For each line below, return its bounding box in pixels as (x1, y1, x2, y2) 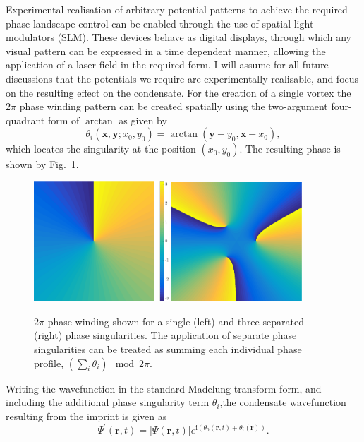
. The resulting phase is (239, 141, 341, 156)
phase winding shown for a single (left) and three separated (47, 313, 304, 328)
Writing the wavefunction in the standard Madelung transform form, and (6, 381, 322, 395)
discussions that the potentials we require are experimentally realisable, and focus (6, 71, 359, 85)
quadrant (6, 112, 45, 127)
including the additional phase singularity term (6, 395, 210, 410)
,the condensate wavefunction (219, 395, 346, 410)
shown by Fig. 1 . (6, 157, 79, 172)
